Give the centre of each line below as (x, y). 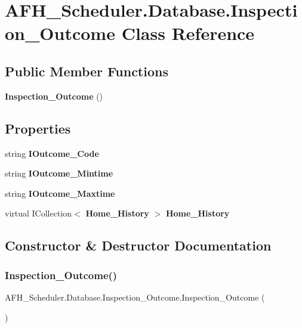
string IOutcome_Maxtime (60, 193)
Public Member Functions (87, 71)
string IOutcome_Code (52, 153)
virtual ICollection (38, 213)
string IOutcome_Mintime (59, 173)
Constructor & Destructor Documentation (138, 245)
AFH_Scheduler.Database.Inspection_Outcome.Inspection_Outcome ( (135, 297)
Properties (38, 128)
